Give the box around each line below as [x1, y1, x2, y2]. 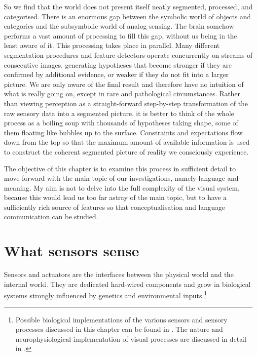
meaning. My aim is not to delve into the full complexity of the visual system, [4, 182, 240, 193]
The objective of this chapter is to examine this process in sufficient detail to [4, 163, 236, 173]
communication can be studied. [4, 211, 98, 222]
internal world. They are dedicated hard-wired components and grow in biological [4, 278, 251, 289]
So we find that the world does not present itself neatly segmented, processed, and [4, 1, 253, 11]
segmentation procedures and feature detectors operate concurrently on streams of [4, 49, 253, 60]
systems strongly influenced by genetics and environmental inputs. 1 [4, 289, 207, 301]
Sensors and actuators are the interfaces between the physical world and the [4, 269, 234, 279]
